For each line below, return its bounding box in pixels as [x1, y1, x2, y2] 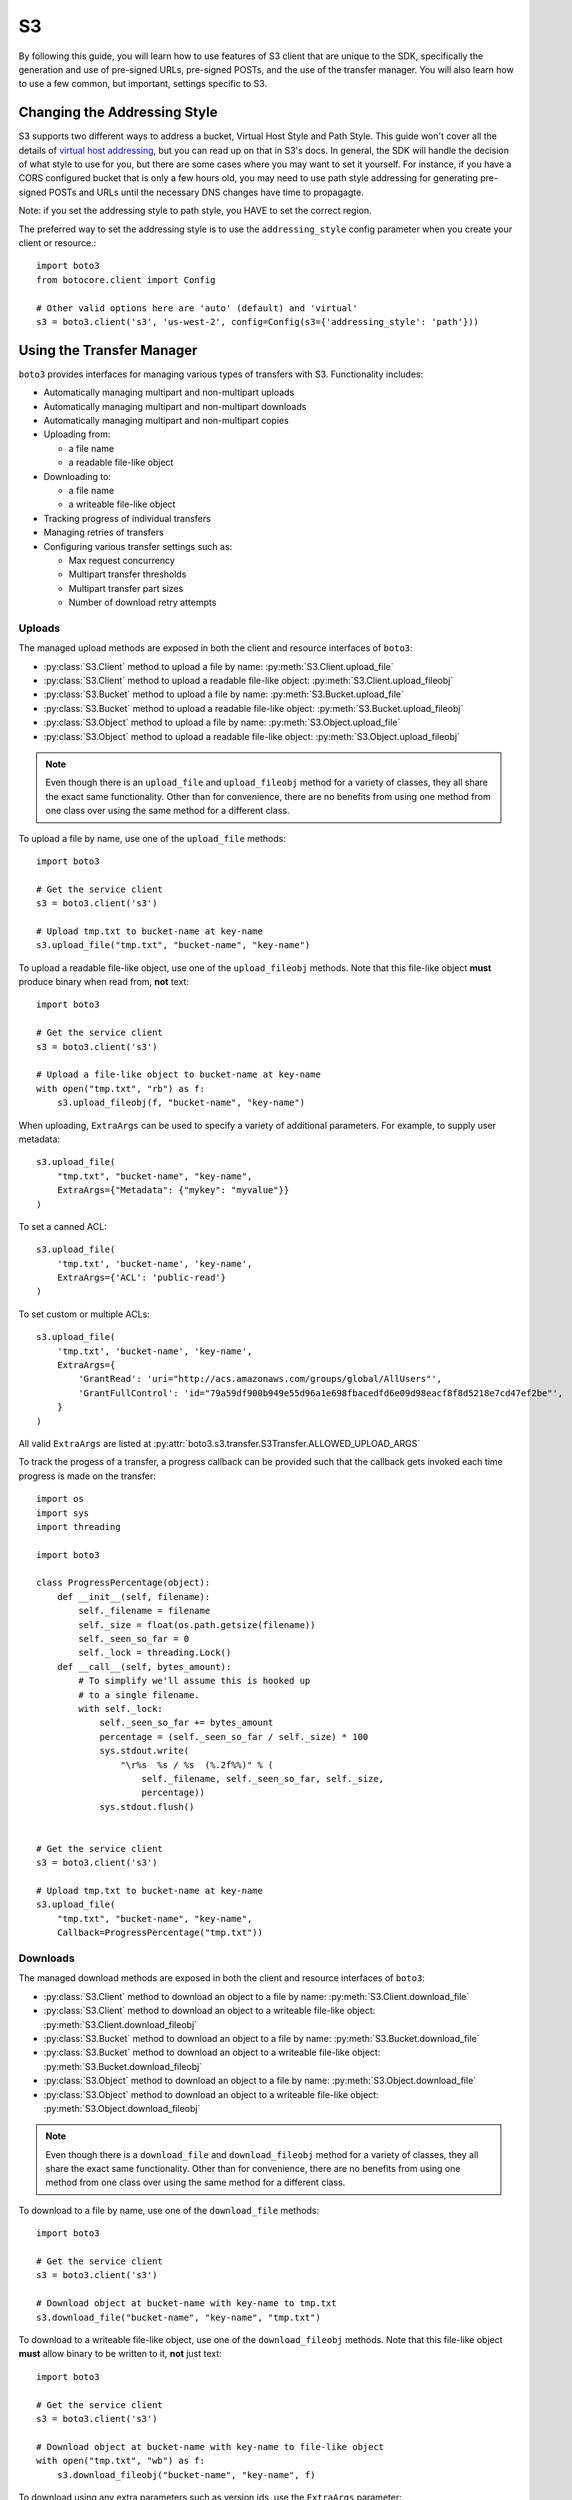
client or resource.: [18, 236, 97, 249]
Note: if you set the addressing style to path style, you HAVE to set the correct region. [18, 205, 372, 217]
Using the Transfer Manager [18, 341, 198, 359]
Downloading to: [43, 470, 112, 482]
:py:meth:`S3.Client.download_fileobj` [43, 2018, 198, 2030]
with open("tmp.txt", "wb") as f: [36, 2455, 205, 2467]
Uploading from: [43, 428, 111, 440]
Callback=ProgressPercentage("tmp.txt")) [56, 1927, 264, 1939]
